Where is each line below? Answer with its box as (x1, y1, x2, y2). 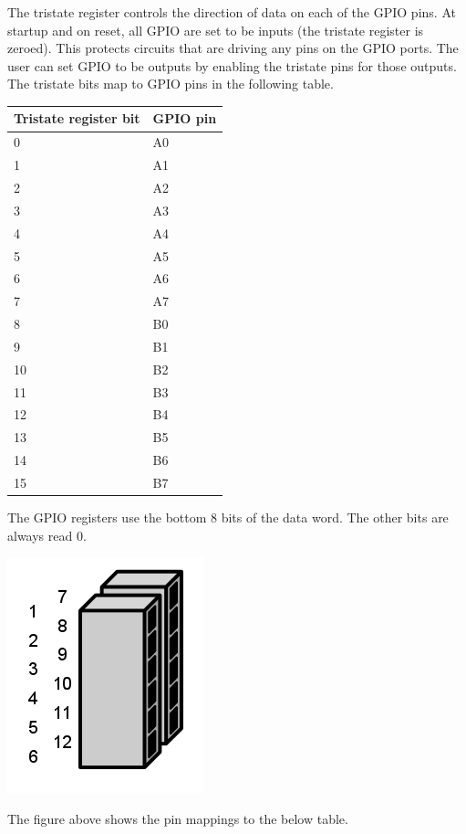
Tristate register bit (14, 109, 140, 128)
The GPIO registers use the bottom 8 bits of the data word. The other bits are (7, 508, 449, 527)
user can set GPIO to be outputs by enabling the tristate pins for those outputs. (7, 56, 457, 75)
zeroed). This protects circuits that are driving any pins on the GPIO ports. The (7, 38, 459, 58)
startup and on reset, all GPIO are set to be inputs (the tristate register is (7, 20, 424, 39)
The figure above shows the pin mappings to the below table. (7, 808, 348, 828)
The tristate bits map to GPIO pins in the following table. (7, 74, 334, 93)
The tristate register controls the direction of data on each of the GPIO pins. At (7, 3, 456, 21)
